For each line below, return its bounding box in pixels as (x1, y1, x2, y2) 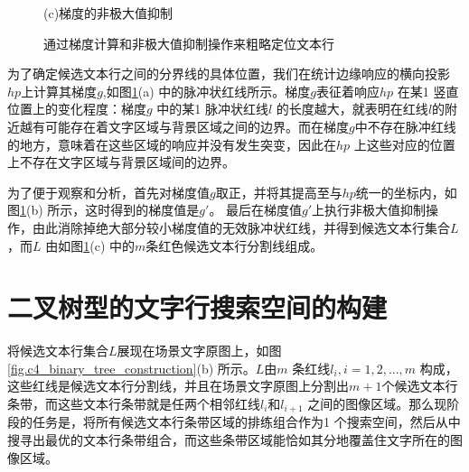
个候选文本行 (381, 376, 458, 395)
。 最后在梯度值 (209, 200, 303, 219)
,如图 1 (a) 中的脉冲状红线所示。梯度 (102, 81, 311, 100)
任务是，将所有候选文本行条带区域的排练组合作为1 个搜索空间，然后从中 (32, 412, 461, 431)
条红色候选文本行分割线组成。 (145, 236, 324, 255)
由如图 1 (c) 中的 (45, 236, 135, 255)
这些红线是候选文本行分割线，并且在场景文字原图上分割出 (7, 376, 349, 395)
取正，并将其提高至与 (215, 182, 342, 201)
